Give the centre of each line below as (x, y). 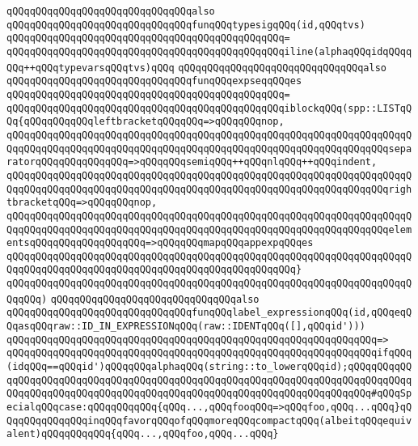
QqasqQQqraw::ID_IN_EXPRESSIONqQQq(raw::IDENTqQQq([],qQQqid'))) (186, 327)
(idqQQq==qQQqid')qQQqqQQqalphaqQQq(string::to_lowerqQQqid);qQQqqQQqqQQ (209, 367)
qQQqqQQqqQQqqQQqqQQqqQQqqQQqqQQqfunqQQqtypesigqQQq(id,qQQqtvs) (186, 25)
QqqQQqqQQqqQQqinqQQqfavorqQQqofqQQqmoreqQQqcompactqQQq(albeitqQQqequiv (209, 421)
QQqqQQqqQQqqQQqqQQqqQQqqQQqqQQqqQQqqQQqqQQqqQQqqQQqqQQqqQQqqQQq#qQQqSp (209, 394)
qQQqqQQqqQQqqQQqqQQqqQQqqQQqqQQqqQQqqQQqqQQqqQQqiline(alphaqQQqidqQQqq (209, 51)
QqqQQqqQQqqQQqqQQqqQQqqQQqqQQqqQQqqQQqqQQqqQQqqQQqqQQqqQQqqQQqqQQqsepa (209, 149)
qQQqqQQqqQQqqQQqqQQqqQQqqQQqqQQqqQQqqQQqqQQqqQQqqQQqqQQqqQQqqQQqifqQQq (209, 353)
